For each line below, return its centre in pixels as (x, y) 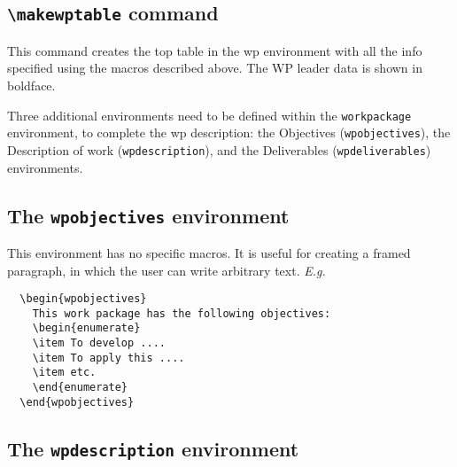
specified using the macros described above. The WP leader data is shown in (215, 68)
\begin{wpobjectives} (83, 299)
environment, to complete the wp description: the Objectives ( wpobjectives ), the (229, 132)
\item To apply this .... (108, 358)
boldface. (31, 85)
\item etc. (64, 373)
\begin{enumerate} (86, 328)
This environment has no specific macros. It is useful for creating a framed (209, 252)
